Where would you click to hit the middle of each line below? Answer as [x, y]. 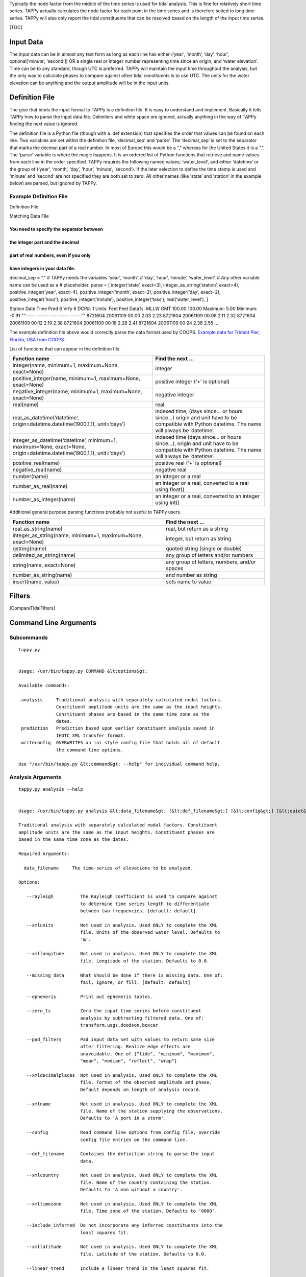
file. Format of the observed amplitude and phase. [146, 1082]
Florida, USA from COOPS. [37, 339]
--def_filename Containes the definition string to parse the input [121, 1154]
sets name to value [189, 581]
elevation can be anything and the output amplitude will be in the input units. [90, 83]
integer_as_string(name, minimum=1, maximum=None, [78, 535]
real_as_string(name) [38, 529]
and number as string [192, 575]
